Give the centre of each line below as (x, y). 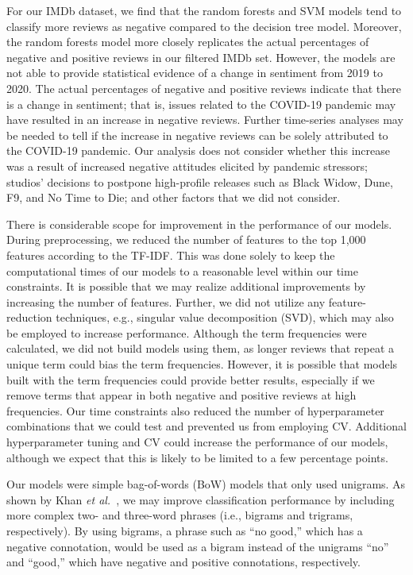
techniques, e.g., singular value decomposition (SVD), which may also (225, 317)
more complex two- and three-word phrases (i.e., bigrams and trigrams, (180, 515)
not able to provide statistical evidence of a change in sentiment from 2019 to (195, 73)
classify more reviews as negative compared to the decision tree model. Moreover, (204, 26)
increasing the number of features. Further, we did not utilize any (166, 301)
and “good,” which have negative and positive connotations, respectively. (183, 562)
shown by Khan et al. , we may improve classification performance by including (201, 499)
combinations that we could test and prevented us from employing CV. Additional (206, 426)
